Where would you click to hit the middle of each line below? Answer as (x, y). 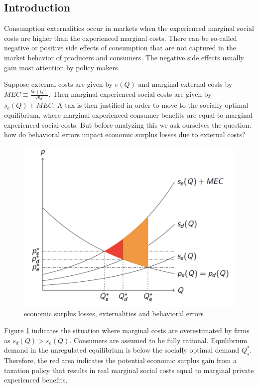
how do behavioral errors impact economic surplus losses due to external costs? (125, 134)
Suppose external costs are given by (59, 84)
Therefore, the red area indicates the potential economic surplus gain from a (121, 360)
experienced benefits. (36, 380)
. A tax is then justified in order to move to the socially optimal (151, 105)
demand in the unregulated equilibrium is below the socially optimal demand (122, 350)
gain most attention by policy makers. (62, 67)
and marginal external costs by (185, 84)
